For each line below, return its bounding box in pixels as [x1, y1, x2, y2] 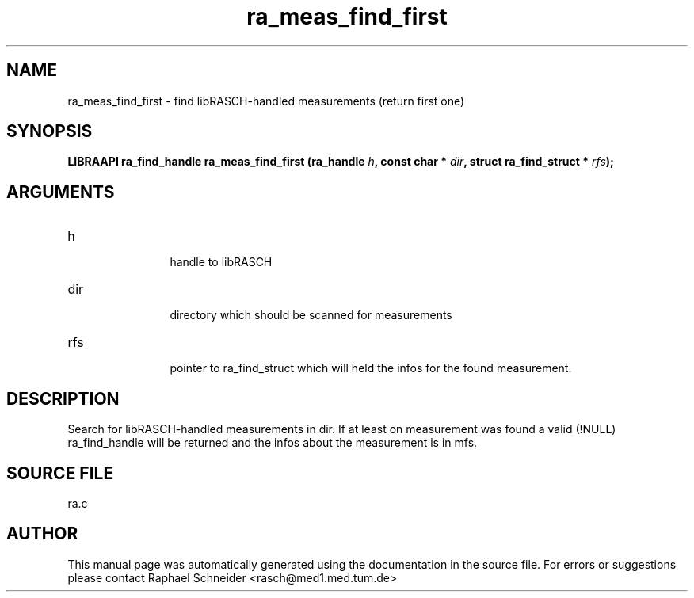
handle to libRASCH [170, 255, 273, 269]
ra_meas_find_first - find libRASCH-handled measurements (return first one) [67, 93, 465, 108]
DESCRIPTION [6, 388, 120, 409]
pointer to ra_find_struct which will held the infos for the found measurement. [170, 361, 572, 375]
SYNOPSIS [6, 121, 93, 142]
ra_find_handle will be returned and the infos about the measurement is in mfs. [67, 436, 478, 450]
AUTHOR [6, 524, 78, 544]
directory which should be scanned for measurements [170, 308, 452, 322]
